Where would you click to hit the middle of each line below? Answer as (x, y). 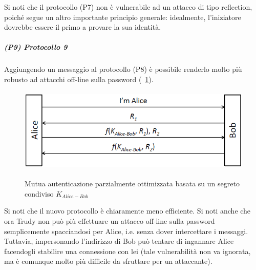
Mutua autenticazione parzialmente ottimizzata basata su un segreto (132, 184)
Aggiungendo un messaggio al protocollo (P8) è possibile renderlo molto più (123, 69)
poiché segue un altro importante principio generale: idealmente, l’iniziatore (123, 17)
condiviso (39, 193)
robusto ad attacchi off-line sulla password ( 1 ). (79, 79)
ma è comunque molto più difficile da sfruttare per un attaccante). (108, 261)
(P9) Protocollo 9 (36, 47)
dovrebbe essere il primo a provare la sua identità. (83, 27)
